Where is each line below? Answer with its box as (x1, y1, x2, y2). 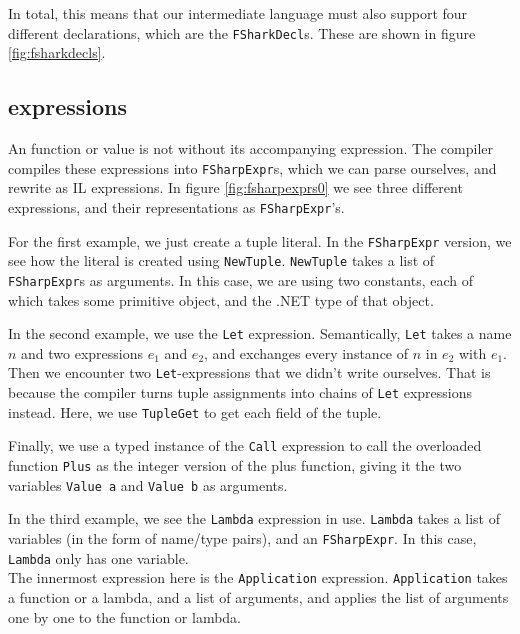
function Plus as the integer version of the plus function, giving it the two (8, 454, 462, 475)
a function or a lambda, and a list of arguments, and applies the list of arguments (8, 586, 509, 607)
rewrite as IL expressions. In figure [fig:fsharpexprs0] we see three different (8, 177, 463, 198)
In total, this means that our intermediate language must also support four (8, 3, 468, 23)
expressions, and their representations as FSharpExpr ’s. (8, 196, 345, 217)
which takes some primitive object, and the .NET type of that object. (8, 289, 434, 310)
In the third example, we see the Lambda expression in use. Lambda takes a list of (8, 508, 501, 529)
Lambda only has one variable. (8, 547, 189, 568)
